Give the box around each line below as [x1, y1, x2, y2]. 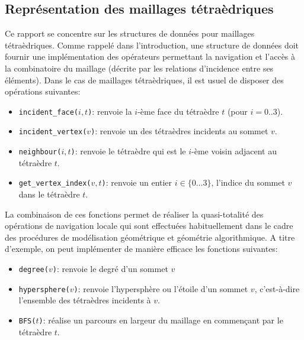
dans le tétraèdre [18, 187, 80, 200]
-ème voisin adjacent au [191, 145, 277, 157]
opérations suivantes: [5, 85, 81, 98]
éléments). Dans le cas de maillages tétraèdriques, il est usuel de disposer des [5, 73, 284, 86]
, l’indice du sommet [211, 176, 285, 189]
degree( [18, 265, 49, 274]
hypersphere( [18, 285, 70, 294]
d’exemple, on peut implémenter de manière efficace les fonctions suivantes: [5, 242, 278, 255]
